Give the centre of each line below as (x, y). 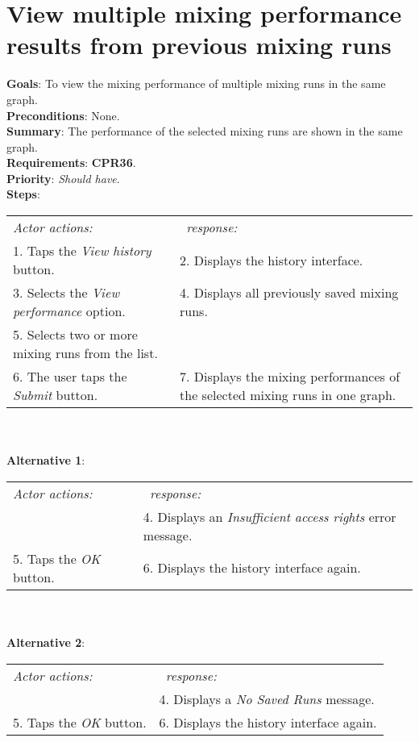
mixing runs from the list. (85, 353)
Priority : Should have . (63, 178)
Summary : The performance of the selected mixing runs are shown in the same (205, 131)
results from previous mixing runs (199, 45)
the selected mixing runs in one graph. (288, 395)
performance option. (69, 311)
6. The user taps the (70, 377)
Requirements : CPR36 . (71, 163)
